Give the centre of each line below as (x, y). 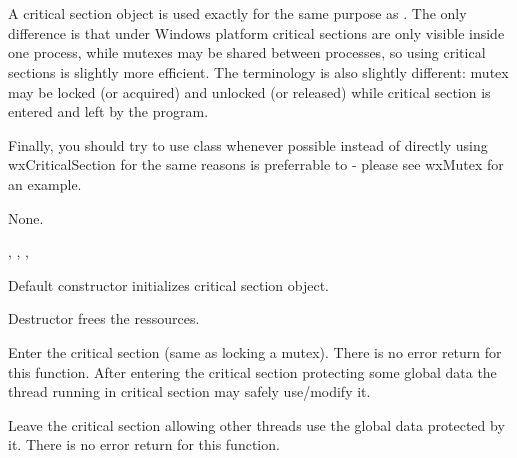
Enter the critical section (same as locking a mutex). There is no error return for (255, 351)
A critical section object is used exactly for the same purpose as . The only (237, 13)
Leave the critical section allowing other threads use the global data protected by (256, 424)
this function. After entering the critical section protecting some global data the (252, 371)
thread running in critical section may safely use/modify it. (189, 391)
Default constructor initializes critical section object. (168, 284)
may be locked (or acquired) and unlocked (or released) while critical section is (249, 91)
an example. (45, 183)
